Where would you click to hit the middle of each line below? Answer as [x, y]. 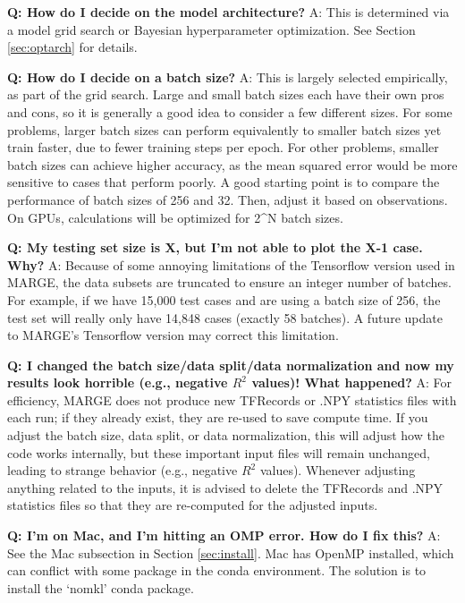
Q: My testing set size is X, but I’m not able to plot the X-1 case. [215, 247]
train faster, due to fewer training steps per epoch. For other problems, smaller [223, 147]
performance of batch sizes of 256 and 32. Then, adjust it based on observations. [228, 199]
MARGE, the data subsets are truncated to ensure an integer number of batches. [229, 282]
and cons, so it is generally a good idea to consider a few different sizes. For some [230, 111]
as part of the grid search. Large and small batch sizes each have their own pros [226, 94]
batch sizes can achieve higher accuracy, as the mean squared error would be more [232, 164]
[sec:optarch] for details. [72, 47]
